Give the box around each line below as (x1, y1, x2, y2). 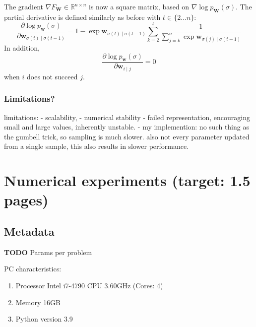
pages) (4, 190, 49, 210)
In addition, (4, 42, 40, 53)
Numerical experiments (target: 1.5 (4, 170, 251, 191)
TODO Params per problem (4, 247, 92, 257)
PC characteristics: (4, 263, 62, 274)
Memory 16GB (15, 297, 61, 307)
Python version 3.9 (15, 314, 73, 324)
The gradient (4, 1, 43, 11)
